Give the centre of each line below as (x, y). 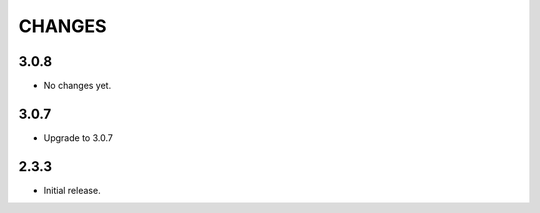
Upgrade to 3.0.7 (78, 137)
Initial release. (72, 190)
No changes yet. (77, 86)
